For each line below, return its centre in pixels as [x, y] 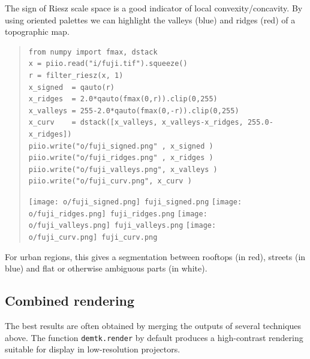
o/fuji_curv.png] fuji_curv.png [93, 237]
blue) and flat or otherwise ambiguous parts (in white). [106, 268]
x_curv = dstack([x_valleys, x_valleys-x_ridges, [136, 123]
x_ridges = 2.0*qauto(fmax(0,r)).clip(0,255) [123, 99]
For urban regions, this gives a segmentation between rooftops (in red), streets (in [155, 256]
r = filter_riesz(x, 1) [76, 75]
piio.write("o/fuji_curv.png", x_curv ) [110, 181]
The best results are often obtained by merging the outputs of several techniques [153, 325]
